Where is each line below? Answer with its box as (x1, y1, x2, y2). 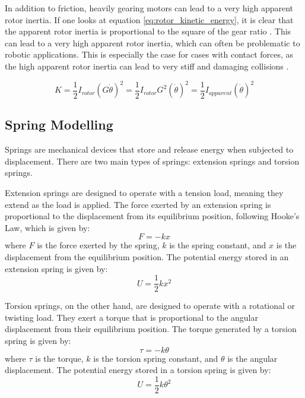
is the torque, (35, 352, 84, 364)
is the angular (227, 352, 278, 364)
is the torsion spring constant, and (93, 352, 218, 364)
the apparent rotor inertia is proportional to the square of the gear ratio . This (5, 25, 291, 37)
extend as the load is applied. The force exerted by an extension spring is (5, 198, 271, 210)
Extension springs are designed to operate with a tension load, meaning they (5, 187, 284, 199)
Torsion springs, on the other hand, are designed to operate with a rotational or (5, 299, 296, 312)
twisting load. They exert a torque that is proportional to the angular (5, 311, 258, 323)
